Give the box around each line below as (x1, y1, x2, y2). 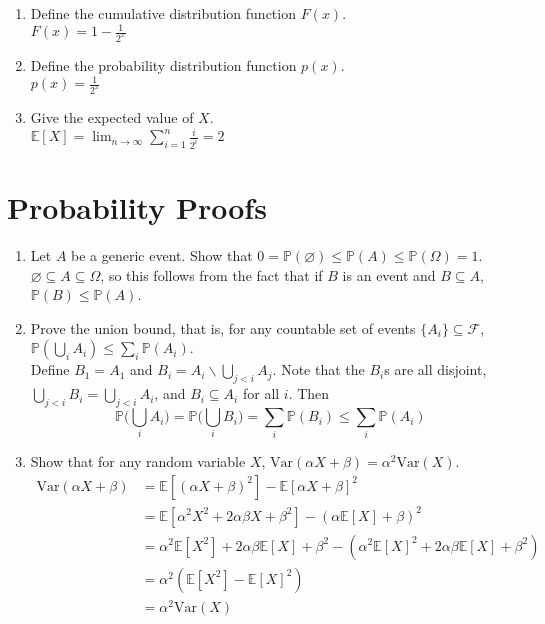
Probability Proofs (7, 187, 267, 228)
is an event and (342, 264, 436, 285)
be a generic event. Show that (71, 245, 253, 266)
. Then (288, 383, 330, 404)
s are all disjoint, (384, 359, 487, 380)
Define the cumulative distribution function (30, 3, 296, 23)
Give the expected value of (30, 106, 194, 127)
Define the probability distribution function (30, 54, 297, 75)
